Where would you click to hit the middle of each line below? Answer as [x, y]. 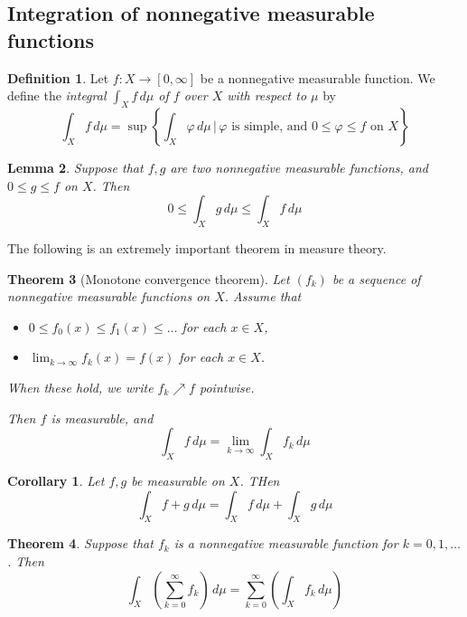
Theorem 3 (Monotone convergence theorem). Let [149, 278]
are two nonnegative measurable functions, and [299, 167]
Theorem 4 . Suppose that [80, 543]
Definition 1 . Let [58, 77]
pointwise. [227, 387]
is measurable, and [102, 418]
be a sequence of [376, 278]
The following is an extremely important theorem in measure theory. [197, 247]
